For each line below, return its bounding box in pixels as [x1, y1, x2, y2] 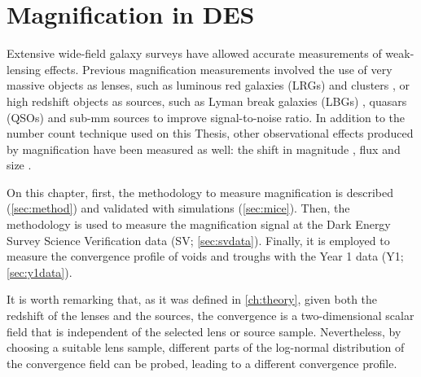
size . [7, 156, 32, 173]
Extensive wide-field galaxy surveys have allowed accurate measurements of [7, 45, 382, 62]
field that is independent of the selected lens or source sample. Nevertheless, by [7, 322, 401, 340]
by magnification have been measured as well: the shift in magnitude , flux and [7, 140, 401, 157]
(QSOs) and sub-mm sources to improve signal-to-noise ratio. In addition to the [7, 108, 406, 125]
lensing [7, 60, 42, 77]
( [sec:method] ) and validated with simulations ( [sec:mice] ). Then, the [7, 199, 350, 217]
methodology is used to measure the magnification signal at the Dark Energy [7, 216, 391, 233]
